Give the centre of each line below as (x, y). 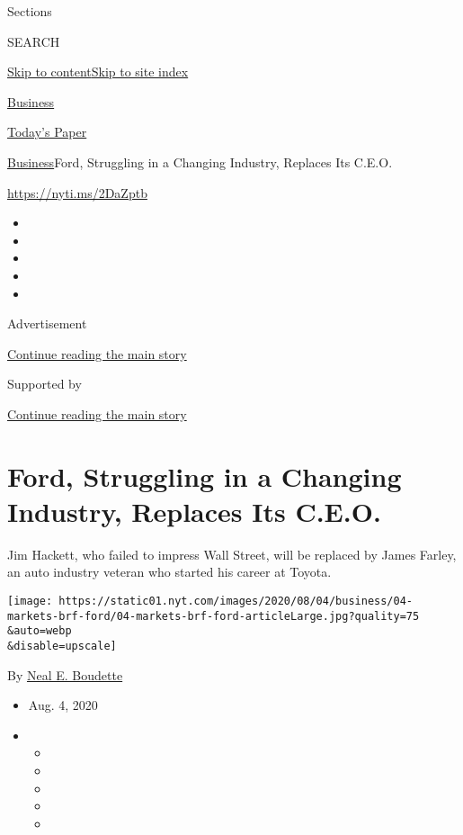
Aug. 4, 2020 (63, 705)
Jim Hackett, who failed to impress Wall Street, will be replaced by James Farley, (232, 554)
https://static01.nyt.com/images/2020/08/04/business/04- (236, 601)
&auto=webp (40, 631)
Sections (30, 11)
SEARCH (34, 41)
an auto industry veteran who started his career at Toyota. (169, 572)
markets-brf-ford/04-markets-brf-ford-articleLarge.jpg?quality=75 (214, 616)
